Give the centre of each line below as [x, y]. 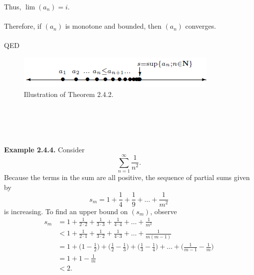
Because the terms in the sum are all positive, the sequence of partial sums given [127, 177]
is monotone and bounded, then [113, 26]
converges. [201, 26]
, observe [163, 211]
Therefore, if [23, 26]
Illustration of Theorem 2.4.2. [69, 94]
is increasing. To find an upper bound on [66, 211]
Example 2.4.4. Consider [44, 149]
